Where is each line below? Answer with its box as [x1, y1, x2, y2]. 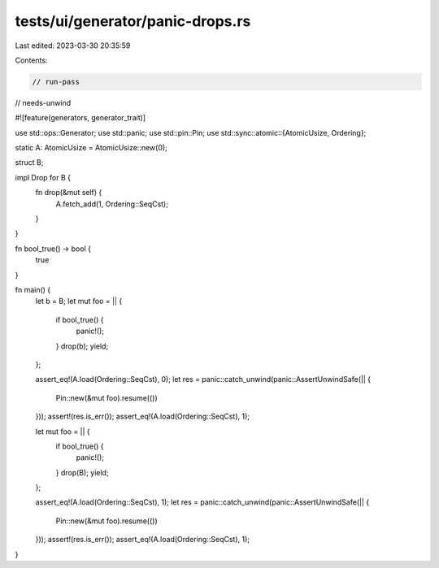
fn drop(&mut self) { [35, 188, 102, 197]
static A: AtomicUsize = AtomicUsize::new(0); [15, 143, 168, 153]
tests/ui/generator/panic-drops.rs [15, 12, 251, 30]
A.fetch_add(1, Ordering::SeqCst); [55, 199, 168, 209]
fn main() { [15, 284, 51, 294]
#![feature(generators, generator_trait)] [15, 113, 146, 123]
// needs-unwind [15, 98, 72, 107]
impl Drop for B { [15, 172, 72, 182]
